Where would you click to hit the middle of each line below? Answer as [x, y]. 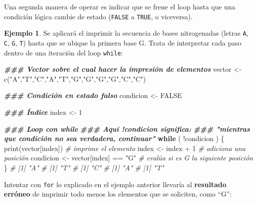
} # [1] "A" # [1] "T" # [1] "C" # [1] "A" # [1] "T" [84, 167]
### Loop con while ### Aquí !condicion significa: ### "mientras [127, 128]
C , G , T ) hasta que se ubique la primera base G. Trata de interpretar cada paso [123, 42]
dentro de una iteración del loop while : [64, 52]
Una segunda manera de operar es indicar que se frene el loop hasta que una [120, 6]
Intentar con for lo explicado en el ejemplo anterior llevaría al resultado [115, 184]
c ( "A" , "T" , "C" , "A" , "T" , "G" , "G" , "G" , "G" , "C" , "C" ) [75, 78]
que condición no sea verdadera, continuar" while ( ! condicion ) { [114, 138]
